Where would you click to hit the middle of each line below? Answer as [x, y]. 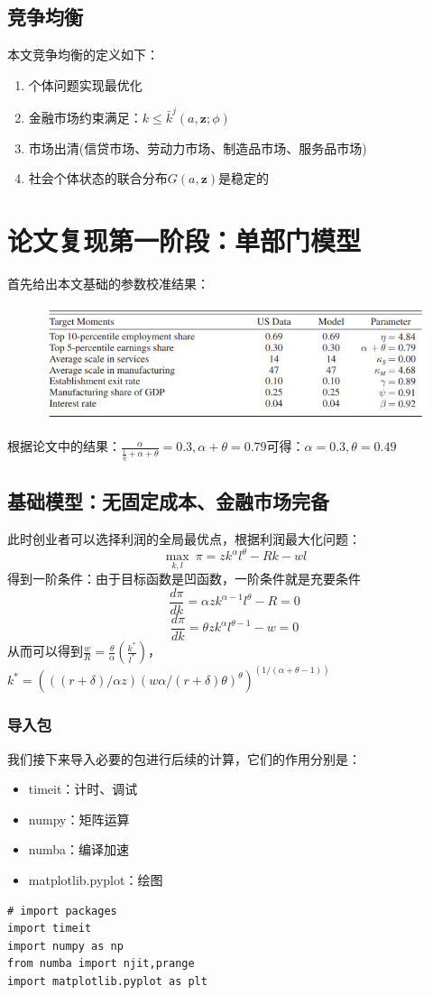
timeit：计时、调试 [83, 789]
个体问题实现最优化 [85, 84]
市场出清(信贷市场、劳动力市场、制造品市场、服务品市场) [198, 147]
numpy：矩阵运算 [79, 819]
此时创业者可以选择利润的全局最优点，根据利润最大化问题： [184, 539]
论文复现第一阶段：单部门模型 [184, 240]
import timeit [50, 929]
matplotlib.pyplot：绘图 [96, 880]
